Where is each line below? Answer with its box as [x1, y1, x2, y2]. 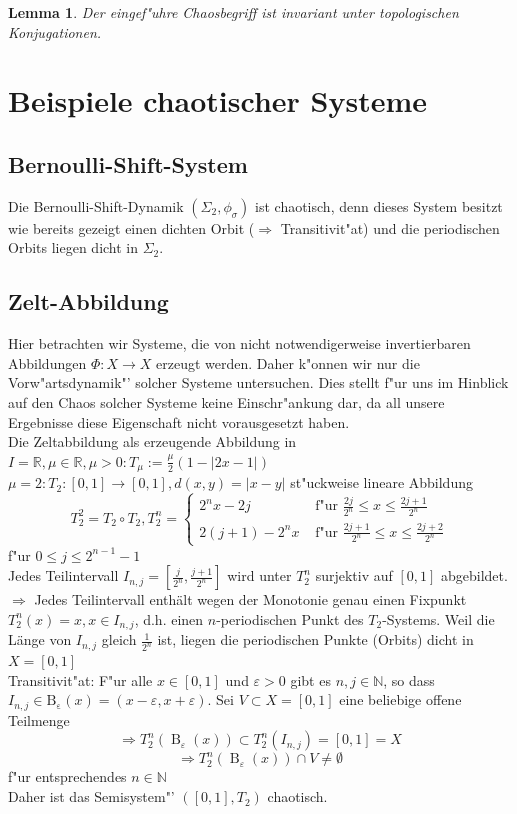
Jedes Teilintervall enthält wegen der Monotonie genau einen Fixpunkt [34, 589, 467, 610]
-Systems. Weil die [382, 608, 495, 629]
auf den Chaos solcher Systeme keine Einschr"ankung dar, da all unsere [8, 391, 445, 412]
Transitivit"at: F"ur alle [8, 669, 153, 690]
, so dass [383, 669, 435, 690]
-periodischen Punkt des [216, 608, 364, 629]
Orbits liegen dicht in [8, 237, 139, 258]
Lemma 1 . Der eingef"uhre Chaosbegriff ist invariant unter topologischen [8, 2, 459, 22]
